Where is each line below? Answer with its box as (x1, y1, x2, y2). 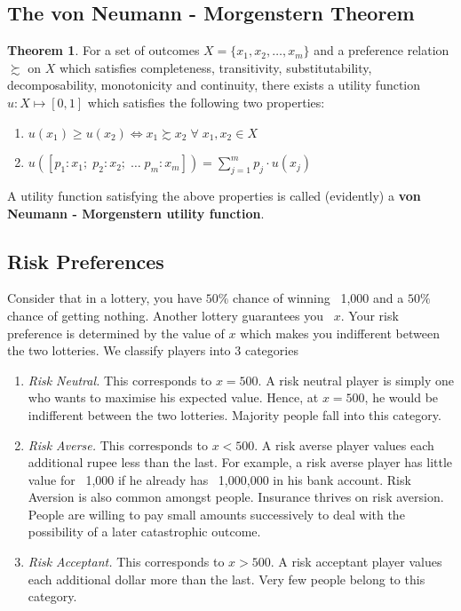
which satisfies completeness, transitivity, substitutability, (59, 58, 372, 76)
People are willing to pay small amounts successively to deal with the (28, 504, 405, 523)
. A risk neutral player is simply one (258, 370, 455, 389)
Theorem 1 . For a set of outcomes (7, 41, 200, 60)
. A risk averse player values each (254, 435, 434, 454)
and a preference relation (314, 41, 449, 60)
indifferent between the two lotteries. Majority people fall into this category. (28, 405, 441, 424)
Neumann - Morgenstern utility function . (7, 203, 265, 222)
